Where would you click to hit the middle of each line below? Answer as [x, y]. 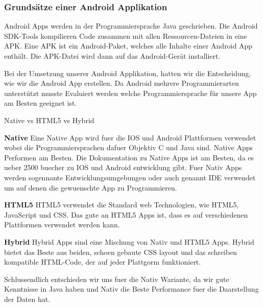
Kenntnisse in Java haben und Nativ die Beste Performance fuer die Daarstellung [131, 289]
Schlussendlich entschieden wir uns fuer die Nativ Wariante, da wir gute [117, 279]
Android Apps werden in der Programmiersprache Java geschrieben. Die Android [131, 26]
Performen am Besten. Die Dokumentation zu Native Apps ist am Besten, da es [129, 157]
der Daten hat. [27, 299]
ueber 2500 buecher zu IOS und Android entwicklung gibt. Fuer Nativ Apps [123, 167]
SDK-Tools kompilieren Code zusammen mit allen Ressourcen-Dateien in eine [126, 36]
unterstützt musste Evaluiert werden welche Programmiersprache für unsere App [130, 93]
